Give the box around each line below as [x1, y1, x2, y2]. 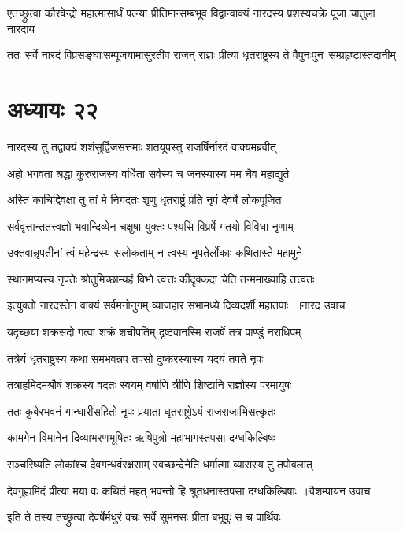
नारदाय [7, 20, 35, 36]
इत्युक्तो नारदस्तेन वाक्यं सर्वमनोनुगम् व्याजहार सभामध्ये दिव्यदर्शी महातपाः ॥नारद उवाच [7, 297, 346, 313]
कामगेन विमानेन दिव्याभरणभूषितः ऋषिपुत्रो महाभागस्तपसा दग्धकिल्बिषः [7, 429, 275, 446]
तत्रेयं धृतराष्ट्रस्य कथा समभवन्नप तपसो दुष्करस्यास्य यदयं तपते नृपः [7, 350, 264, 366]
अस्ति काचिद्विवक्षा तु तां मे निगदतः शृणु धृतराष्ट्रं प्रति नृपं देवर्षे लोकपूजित [7, 191, 282, 208]
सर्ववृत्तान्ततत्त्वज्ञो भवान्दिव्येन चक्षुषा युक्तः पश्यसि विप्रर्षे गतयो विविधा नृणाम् [7, 217, 294, 234]
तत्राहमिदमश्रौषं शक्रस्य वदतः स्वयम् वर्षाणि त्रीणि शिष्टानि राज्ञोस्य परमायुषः [7, 376, 292, 393]
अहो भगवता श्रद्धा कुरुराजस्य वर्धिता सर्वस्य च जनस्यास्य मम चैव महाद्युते [7, 165, 290, 181]
